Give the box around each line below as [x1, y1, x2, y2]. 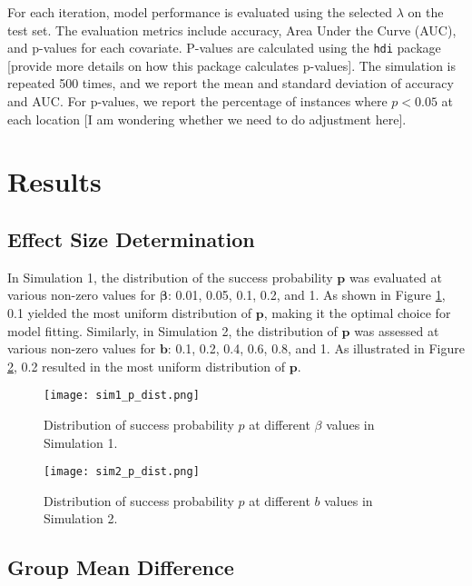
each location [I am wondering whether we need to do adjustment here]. [7, 109, 407, 128]
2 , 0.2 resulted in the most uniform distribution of [7, 356, 286, 375]
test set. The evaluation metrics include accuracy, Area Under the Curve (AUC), [7, 20, 457, 39]
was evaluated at [349, 267, 442, 286]
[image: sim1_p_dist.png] [44, 389, 200, 402]
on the [408, 3, 444, 21]
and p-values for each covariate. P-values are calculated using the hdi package [7, 38, 441, 57]
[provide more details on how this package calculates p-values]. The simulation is [7, 55, 457, 74]
